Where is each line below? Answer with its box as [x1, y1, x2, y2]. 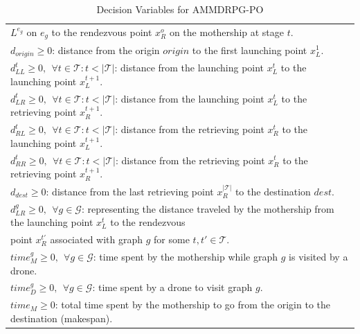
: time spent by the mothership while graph [93, 249, 278, 263]
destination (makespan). [10, 310, 113, 325]
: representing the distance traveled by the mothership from [81, 201, 334, 216]
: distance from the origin [52, 42, 160, 57]
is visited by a [289, 249, 348, 263]
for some [154, 232, 190, 247]
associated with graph [50, 232, 143, 247]
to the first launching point [192, 42, 307, 57]
